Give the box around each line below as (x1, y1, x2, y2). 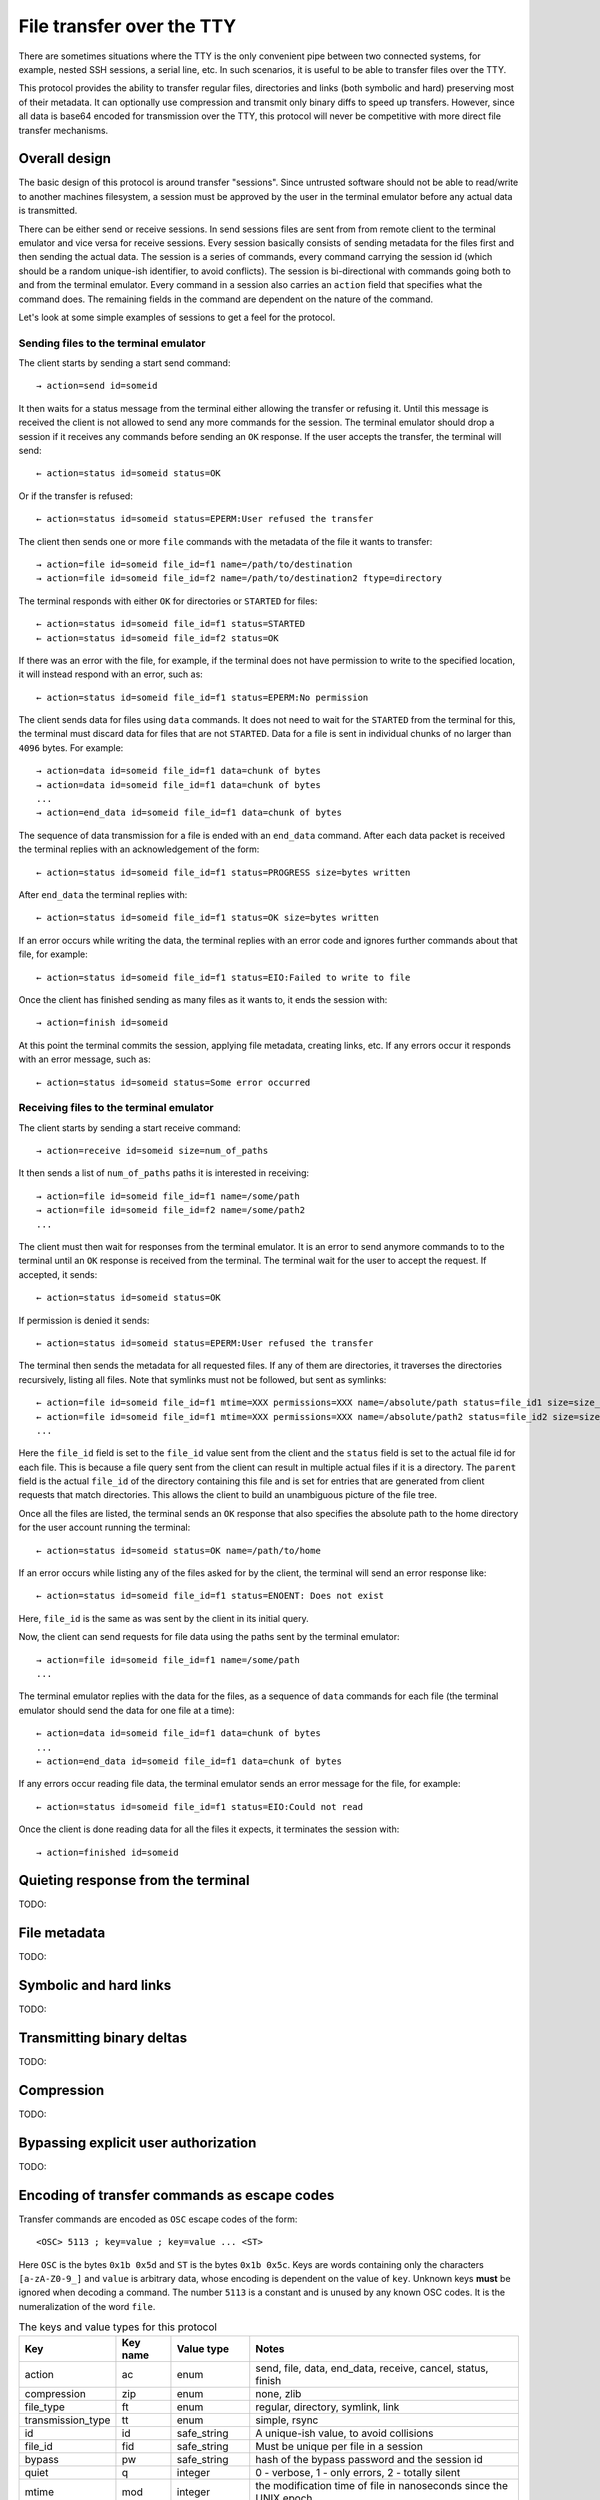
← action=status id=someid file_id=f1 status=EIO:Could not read (36, 1801, 364, 1812)
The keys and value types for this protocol (18, 2320, 217, 2334)
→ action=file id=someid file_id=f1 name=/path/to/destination (36, 558, 353, 570)
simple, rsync (255, 2413, 319, 2427)
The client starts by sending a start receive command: (18, 1121, 241, 1134)
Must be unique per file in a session (255, 2439, 424, 2453)
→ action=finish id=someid (36, 1017, 169, 1029)
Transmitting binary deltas (18, 2030, 188, 2047)
